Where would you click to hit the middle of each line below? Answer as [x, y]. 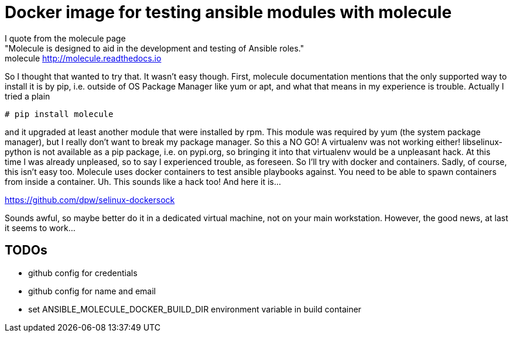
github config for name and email [92, 291]
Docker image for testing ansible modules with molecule [228, 12]
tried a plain [28, 96]
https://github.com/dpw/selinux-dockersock [90, 200]
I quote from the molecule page [65, 38]
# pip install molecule [59, 114]
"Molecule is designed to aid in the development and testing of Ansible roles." [154, 48]
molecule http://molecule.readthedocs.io [83, 58]
